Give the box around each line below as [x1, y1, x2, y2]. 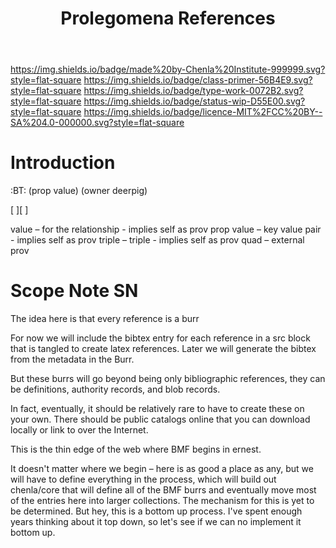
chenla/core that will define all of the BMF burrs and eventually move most [10, 484, 317, 496]
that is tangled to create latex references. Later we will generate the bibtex [10, 343, 317, 355]
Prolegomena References [60, 7, 276, 30]
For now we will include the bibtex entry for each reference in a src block [10, 332, 311, 344]
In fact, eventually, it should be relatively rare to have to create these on [10, 403, 305, 415]
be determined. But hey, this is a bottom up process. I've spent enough [10, 505, 303, 517]
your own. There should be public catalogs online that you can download [10, 413, 311, 426]
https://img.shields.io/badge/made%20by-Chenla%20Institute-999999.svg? [10, 63, 326, 76]
